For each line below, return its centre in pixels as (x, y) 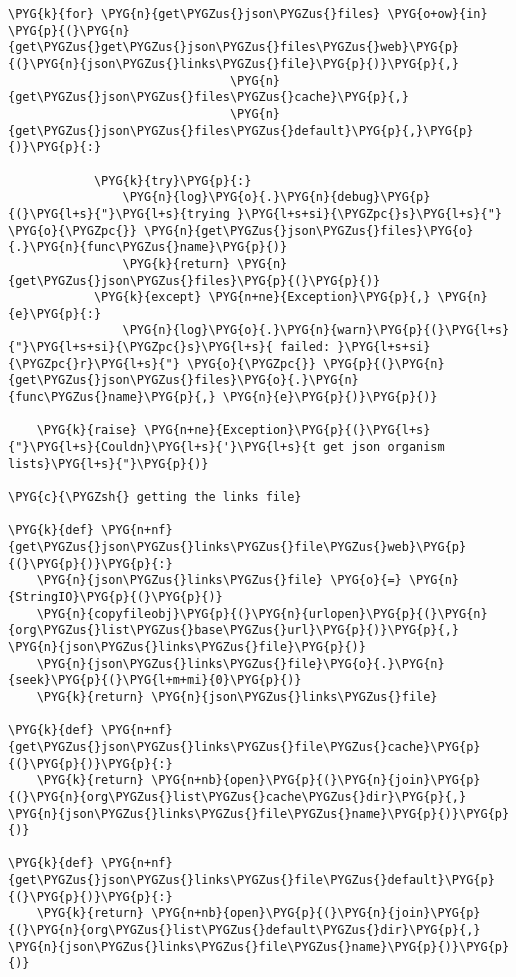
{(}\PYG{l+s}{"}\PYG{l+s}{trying (119, 213)
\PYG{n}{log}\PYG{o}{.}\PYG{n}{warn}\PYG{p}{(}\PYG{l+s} (316, 330)
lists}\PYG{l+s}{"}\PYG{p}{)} (108, 463)
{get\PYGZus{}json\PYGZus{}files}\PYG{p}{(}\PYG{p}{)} (194, 280)
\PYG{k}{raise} (86, 430)
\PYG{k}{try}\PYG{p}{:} (172, 180)
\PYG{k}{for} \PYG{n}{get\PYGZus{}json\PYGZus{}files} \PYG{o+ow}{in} (248, 14)
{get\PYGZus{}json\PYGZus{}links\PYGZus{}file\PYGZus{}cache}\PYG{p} (244, 746)
